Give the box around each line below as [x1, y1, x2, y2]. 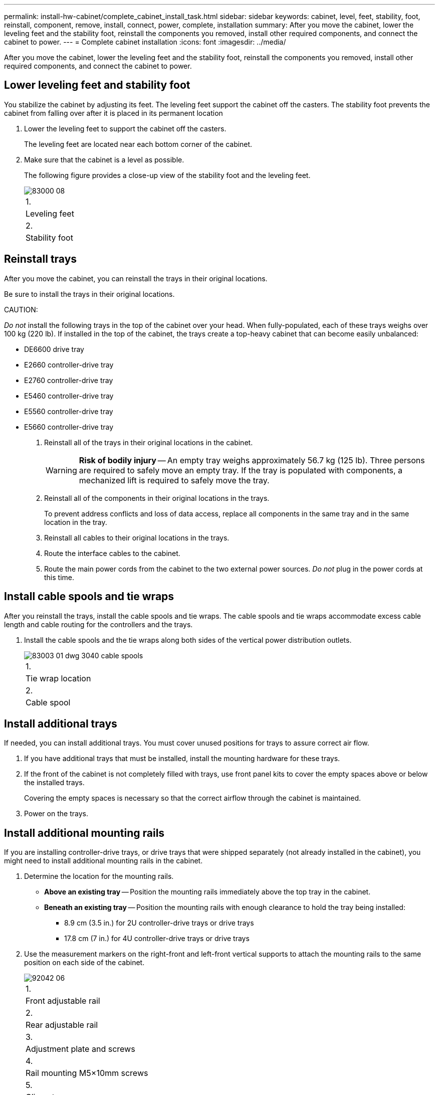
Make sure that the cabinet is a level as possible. [24, 155, 184, 164]
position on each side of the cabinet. [24, 958, 145, 967]
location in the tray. [44, 517, 107, 526]
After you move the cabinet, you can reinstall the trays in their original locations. [4, 274, 268, 283]
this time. [44, 573, 75, 582]
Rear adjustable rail [26, 1020, 98, 1030]
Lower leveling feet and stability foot [4, 79, 190, 92]
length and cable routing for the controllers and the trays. [4, 620, 193, 629]
